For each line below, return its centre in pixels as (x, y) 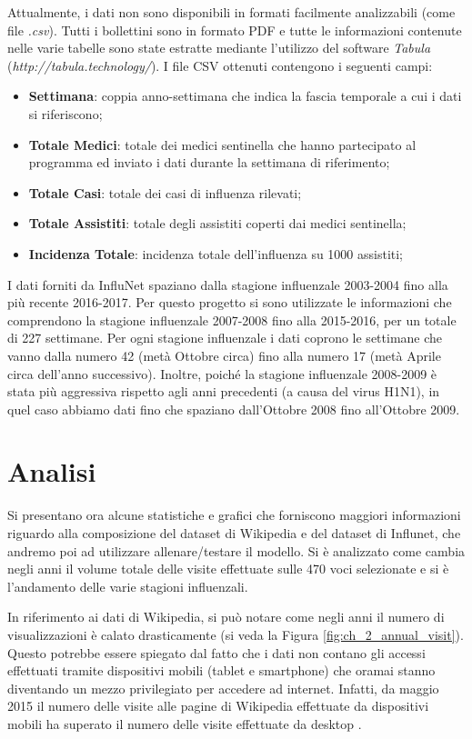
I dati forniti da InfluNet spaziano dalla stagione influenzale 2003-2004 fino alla (228, 284)
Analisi (52, 471)
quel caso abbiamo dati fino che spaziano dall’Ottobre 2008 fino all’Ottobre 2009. (234, 409)
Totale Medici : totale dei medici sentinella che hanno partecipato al (222, 144)
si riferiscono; (65, 113)
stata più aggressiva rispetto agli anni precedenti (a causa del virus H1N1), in (224, 391)
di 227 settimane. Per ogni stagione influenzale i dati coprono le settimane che (225, 338)
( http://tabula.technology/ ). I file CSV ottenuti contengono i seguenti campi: (220, 65)
